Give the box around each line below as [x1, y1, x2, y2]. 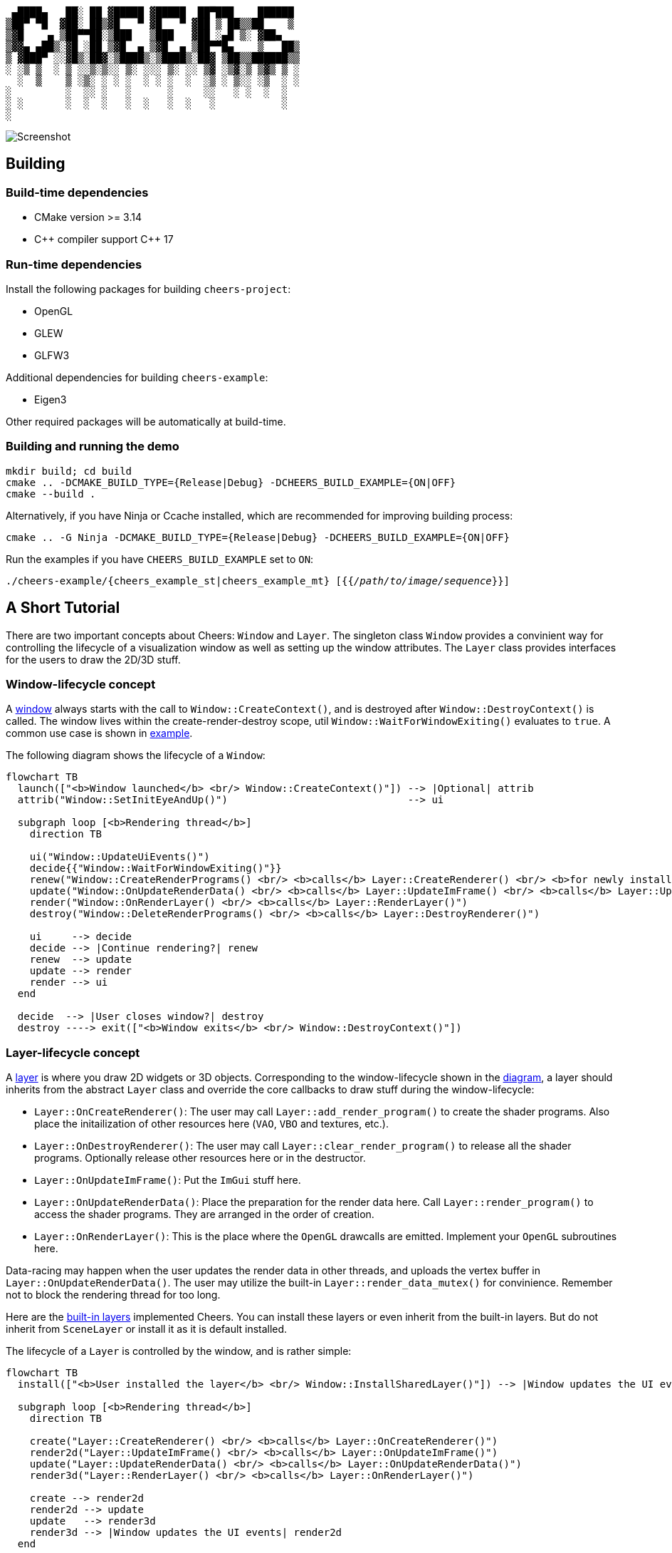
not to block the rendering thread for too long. [6, 1289, 221, 1301]
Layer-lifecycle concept [6, 1045, 140, 1060]
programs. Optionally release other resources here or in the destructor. [34, 1152, 366, 1165]
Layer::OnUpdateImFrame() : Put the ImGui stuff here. [34, 1174, 301, 1187]
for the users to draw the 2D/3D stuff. [6, 653, 181, 666]
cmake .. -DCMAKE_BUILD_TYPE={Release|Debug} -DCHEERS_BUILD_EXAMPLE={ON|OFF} [6, 476, 456, 488]
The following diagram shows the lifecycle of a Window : [6, 749, 266, 762]
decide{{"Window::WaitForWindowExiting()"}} [29, 862, 282, 874]
